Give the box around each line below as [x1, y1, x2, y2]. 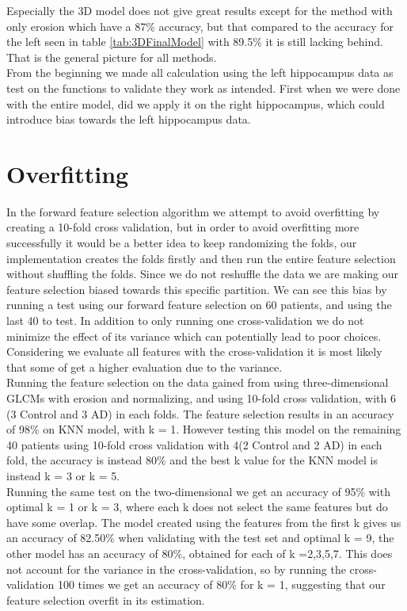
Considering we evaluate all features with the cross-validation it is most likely [6, 343, 382, 360]
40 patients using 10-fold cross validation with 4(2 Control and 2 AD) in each [6, 436, 382, 453]
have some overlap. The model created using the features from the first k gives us [6, 514, 401, 530]
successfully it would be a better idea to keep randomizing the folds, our [6, 235, 357, 251]
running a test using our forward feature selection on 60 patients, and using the [6, 296, 392, 313]
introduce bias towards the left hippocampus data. [6, 111, 251, 128]
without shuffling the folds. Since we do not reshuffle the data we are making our [6, 265, 398, 282]
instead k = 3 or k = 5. [6, 467, 120, 483]
